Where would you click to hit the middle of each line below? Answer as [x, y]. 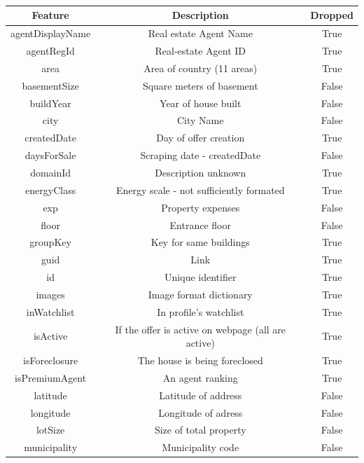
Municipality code [201, 447]
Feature [50, 15]
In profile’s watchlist [201, 311]
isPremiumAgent [51, 377]
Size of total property [200, 430]
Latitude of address [201, 395]
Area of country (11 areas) [201, 68]
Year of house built [201, 103]
